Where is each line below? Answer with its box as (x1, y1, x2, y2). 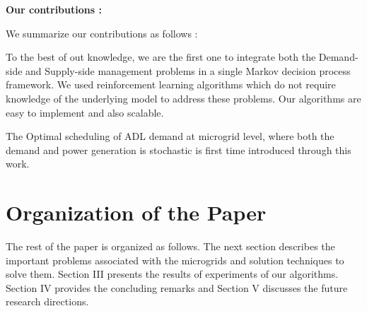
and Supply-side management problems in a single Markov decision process (25, 63, 351, 78)
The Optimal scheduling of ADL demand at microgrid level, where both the (6, 129, 334, 143)
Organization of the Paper (6, 198, 267, 227)
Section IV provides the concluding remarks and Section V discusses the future (6, 280, 348, 295)
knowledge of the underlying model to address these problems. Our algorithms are (6, 90, 361, 105)
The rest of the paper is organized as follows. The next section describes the (6, 239, 335, 254)
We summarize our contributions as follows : (6, 25, 198, 40)
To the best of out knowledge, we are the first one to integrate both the (6, 49, 316, 64)
